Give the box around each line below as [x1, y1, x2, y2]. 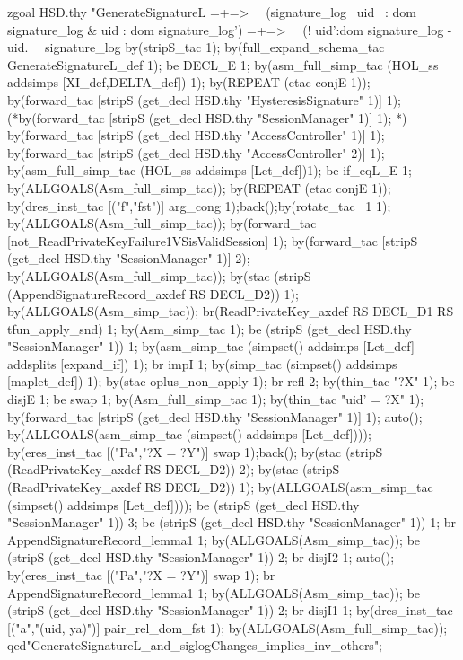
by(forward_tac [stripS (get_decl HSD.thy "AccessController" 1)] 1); [7, 126, 385, 145]
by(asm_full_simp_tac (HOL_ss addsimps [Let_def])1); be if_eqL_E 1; [7, 161, 412, 180]
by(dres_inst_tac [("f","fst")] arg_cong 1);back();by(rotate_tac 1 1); [7, 196, 391, 215]
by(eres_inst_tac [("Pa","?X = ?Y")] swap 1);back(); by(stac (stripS [7, 442, 383, 461]
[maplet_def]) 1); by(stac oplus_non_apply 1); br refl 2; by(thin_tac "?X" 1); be [7, 372, 455, 391]
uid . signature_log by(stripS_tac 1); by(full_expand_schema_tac [7, 38, 385, 57]
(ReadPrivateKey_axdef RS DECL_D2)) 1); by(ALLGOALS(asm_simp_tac [7, 478, 433, 497]
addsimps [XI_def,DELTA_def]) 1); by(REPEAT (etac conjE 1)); [7, 73, 371, 92]
